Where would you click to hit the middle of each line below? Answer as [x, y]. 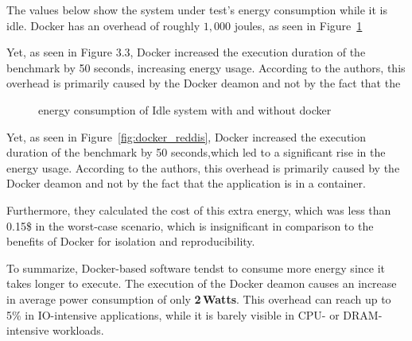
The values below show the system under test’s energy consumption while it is [197, 10]
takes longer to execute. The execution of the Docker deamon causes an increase [202, 283]
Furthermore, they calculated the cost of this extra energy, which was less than [199, 209]
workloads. [78, 330]
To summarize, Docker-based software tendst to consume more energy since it [196, 267]
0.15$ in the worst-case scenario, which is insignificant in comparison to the [190, 225]
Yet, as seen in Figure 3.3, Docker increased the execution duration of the [186, 52]
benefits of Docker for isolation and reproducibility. [131, 241]
